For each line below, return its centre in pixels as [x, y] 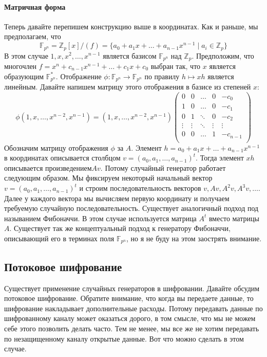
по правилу [162, 76]
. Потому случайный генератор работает [163, 167]
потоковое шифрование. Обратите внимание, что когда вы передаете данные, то [129, 298]
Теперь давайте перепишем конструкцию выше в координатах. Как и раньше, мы [131, 26]
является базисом [130, 55]
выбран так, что [176, 66]
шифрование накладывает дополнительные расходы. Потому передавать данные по [133, 308]
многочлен [21, 66]
